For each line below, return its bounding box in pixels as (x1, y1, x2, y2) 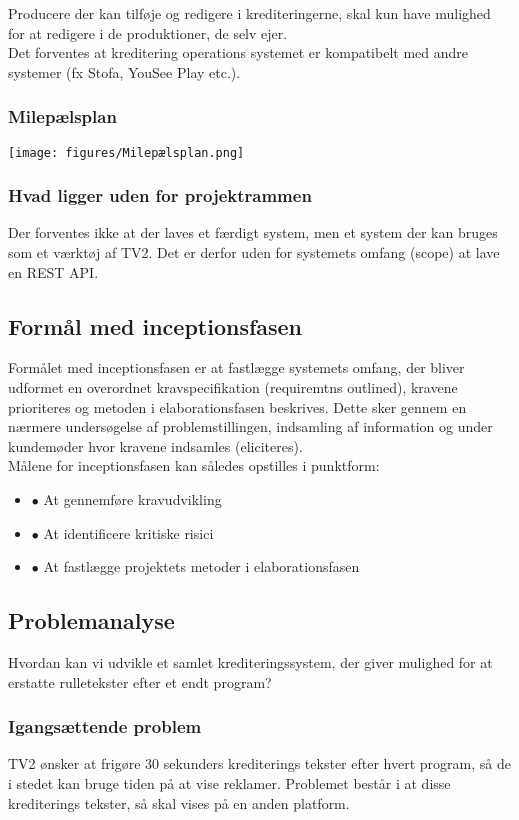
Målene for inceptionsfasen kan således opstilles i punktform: (8, 455, 380, 476)
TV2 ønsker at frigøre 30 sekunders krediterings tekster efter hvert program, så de (8, 753, 511, 774)
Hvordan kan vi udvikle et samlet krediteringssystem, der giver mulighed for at (8, 652, 493, 672)
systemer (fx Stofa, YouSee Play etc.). (8, 61, 241, 82)
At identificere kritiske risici (43, 522, 214, 543)
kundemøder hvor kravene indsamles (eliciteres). (8, 435, 303, 456)
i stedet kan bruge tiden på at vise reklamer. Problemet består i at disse (8, 773, 451, 793)
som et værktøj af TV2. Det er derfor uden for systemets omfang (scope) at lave (8, 242, 500, 263)
